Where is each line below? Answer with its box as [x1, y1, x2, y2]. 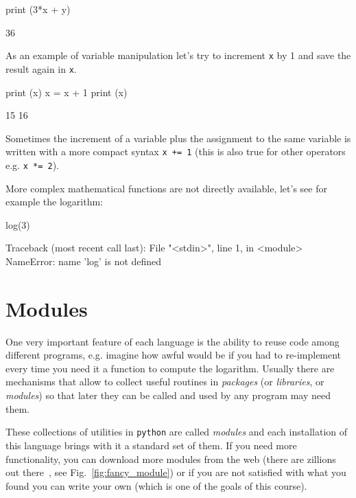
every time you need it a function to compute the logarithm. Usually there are [5, 361, 335, 375]
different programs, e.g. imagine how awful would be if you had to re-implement [5, 348, 342, 362]
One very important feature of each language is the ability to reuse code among [5, 334, 340, 348]
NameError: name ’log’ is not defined [5, 253, 162, 268]
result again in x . [5, 61, 77, 76]
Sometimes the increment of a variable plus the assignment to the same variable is [5, 131, 351, 145]
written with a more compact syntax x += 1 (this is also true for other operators [5, 144, 346, 159]
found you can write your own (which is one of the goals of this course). [5, 478, 307, 493]
